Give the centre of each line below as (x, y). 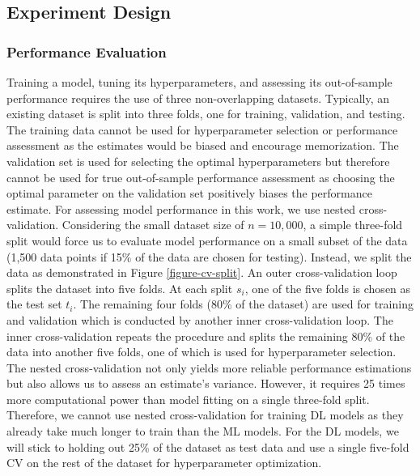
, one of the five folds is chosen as (328, 288)
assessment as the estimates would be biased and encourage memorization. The (203, 145)
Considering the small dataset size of (153, 225)
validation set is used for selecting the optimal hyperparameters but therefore (198, 161)
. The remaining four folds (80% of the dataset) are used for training (243, 304)
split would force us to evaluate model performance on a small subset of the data (207, 240)
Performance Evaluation (87, 51)
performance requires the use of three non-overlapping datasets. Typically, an (198, 98)
